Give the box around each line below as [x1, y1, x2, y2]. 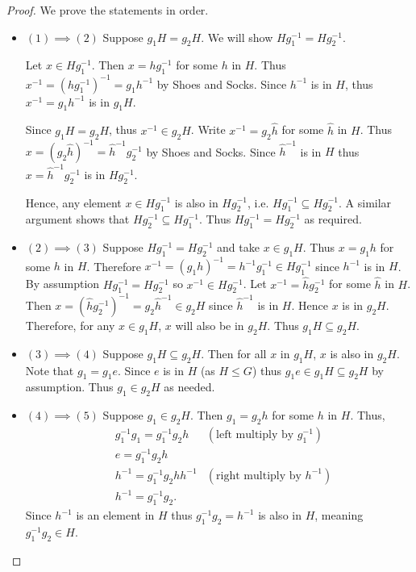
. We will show [201, 28, 273, 45]
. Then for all [201, 344, 267, 361]
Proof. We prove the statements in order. [6, 2, 209, 18]
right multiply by [216, 470, 302, 482]
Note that [25, 361, 74, 378]
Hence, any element [25, 194, 122, 211]
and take [217, 239, 260, 256]
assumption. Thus [25, 378, 114, 395]
